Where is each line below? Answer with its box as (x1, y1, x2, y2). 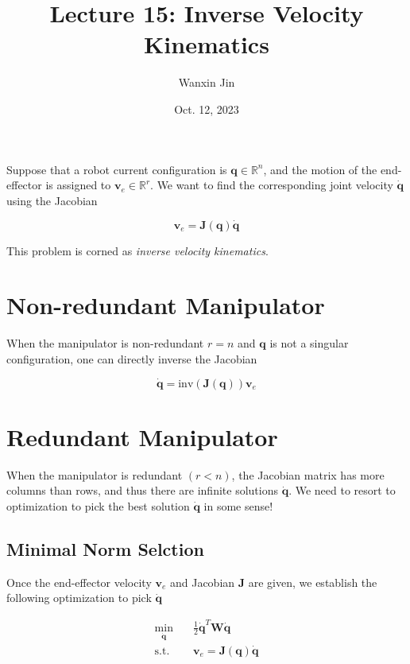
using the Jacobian (6, 192, 98, 208)
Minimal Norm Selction (6, 536, 204, 561)
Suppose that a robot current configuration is (6, 161, 227, 177)
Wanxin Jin (178, 74, 235, 91)
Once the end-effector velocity (6, 573, 152, 590)
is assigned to (45, 177, 111, 193)
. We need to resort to (288, 482, 396, 499)
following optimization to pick (6, 589, 152, 606)
